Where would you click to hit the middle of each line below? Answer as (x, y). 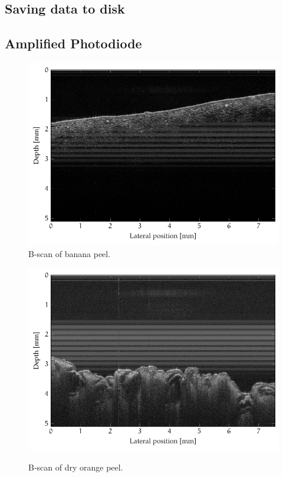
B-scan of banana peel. (70, 253)
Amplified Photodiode (73, 43)
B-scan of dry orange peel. (76, 467)
